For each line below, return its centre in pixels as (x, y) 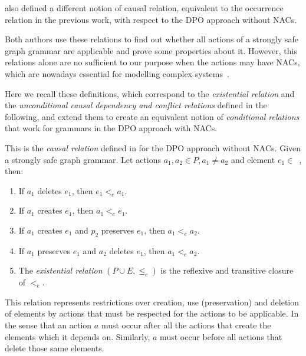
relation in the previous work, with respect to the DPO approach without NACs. (151, 19)
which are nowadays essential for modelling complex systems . (117, 73)
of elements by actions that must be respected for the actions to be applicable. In (152, 313)
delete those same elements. (55, 348)
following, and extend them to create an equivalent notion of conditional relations (152, 116)
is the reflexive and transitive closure (227, 270)
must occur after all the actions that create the (186, 325)
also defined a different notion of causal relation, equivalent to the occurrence (144, 8)
